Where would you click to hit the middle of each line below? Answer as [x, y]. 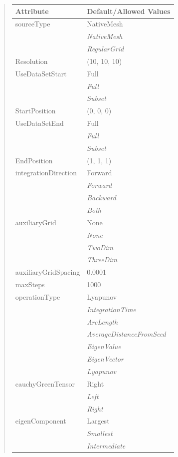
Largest [98, 421]
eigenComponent [41, 421]
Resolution [31, 61]
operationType [38, 296]
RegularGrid [105, 49]
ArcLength [102, 321]
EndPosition [34, 160]
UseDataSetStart [41, 73]
